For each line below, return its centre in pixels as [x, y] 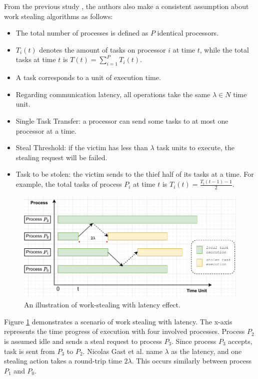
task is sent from [29, 351]
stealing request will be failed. [61, 157]
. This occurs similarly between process [191, 361]
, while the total [224, 49]
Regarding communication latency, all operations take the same [113, 94]
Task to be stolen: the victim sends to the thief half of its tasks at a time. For [135, 174]
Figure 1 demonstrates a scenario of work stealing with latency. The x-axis [118, 321]
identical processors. [188, 33]
